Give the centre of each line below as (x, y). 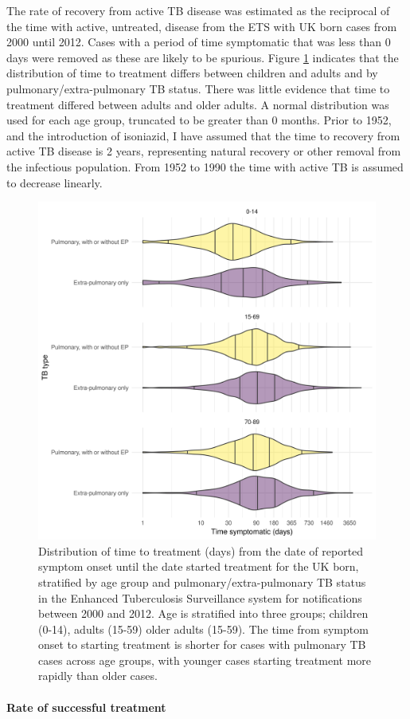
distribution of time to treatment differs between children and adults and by (192, 73)
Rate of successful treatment (86, 707)
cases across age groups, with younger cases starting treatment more (205, 660)
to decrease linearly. (55, 182)
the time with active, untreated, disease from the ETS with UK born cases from (202, 26)
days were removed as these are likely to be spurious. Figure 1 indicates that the (203, 57)
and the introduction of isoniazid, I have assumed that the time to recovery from (203, 135)
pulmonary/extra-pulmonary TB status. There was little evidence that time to (198, 88)
